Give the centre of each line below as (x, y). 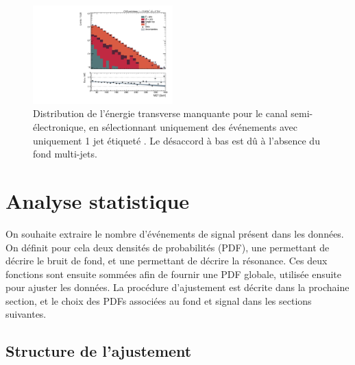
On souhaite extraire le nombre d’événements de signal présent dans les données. (175, 233)
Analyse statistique (98, 200)
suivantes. (26, 314)
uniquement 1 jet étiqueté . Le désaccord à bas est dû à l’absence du (176, 140)
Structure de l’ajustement (99, 351)
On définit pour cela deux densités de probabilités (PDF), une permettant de (168, 247)
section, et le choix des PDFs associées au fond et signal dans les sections (159, 300)
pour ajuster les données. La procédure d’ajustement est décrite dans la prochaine (177, 287)
